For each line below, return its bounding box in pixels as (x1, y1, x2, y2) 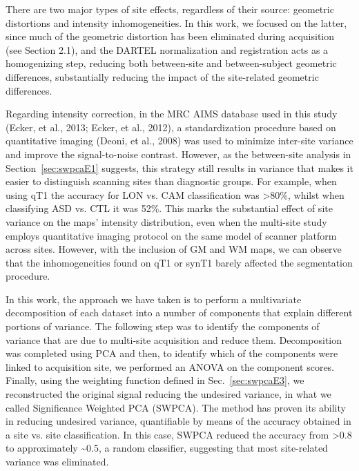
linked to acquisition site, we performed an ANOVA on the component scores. (6, 359, 335, 374)
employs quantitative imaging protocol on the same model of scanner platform (6, 228, 337, 242)
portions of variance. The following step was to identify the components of (6, 319, 320, 334)
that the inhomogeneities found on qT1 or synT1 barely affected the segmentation (6, 255, 353, 269)
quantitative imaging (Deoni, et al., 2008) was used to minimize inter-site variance (6, 133, 353, 148)
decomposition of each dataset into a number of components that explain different (6, 305, 353, 320)
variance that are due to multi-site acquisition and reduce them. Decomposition (6, 332, 342, 347)
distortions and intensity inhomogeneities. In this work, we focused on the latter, (6, 15, 347, 30)
